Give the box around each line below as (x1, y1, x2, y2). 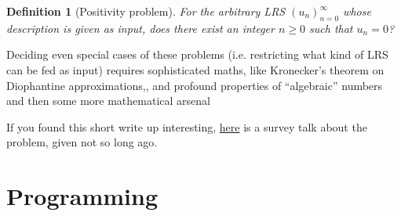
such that (309, 20, 353, 36)
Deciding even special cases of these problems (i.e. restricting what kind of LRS (6, 46, 388, 63)
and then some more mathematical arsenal (6, 92, 210, 109)
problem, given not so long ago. (6, 134, 158, 150)
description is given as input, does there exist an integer (6, 20, 275, 36)
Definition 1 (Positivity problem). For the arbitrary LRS (6, 3, 286, 19)
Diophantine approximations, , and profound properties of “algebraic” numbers (6, 77, 383, 93)
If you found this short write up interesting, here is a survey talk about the (6, 118, 367, 135)
